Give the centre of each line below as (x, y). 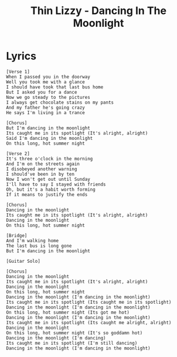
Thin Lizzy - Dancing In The (98, 11)
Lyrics (21, 56)
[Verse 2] (18, 153)
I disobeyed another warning (42, 169)
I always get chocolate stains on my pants (60, 102)
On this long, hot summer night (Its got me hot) (68, 312)
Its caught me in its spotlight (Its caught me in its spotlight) (89, 302)
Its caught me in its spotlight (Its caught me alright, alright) (89, 322)
